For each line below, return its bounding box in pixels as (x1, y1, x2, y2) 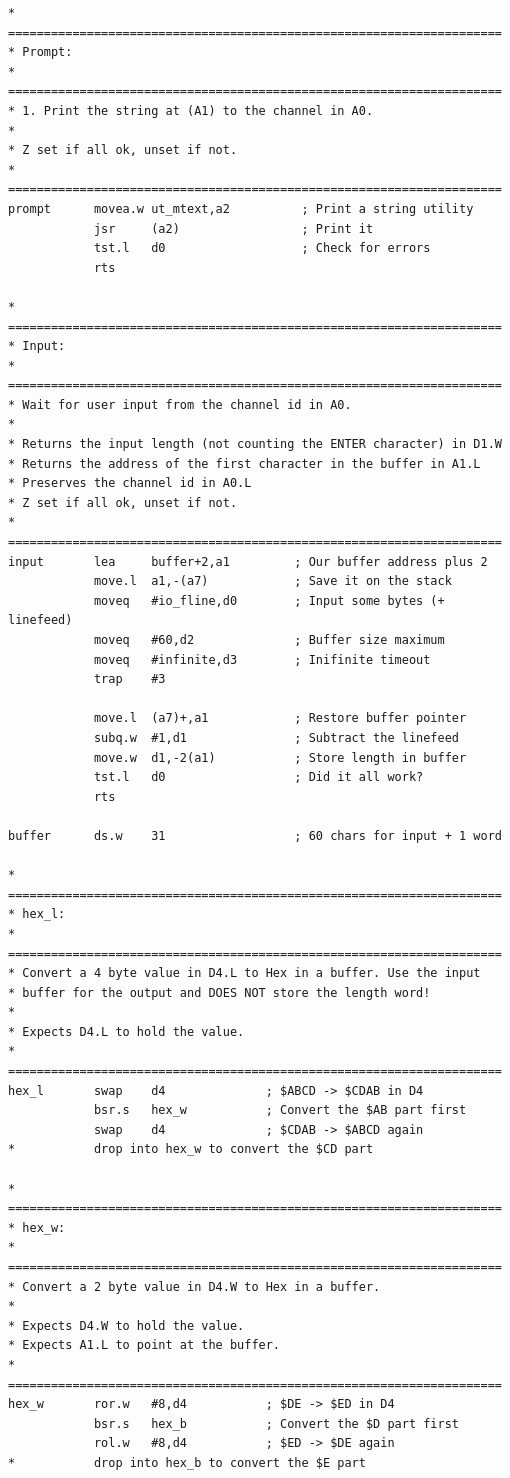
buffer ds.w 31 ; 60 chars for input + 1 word (8, 828, 502, 843)
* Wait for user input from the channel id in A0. (8, 397, 352, 412)
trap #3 (93, 672, 166, 687)
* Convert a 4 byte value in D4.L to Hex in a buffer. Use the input (8, 966, 481, 981)
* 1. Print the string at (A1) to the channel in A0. (8, 103, 374, 118)
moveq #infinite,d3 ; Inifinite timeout (93, 652, 431, 667)
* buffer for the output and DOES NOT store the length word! (8, 985, 431, 1000)
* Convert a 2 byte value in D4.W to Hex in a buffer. (8, 1279, 381, 1294)
